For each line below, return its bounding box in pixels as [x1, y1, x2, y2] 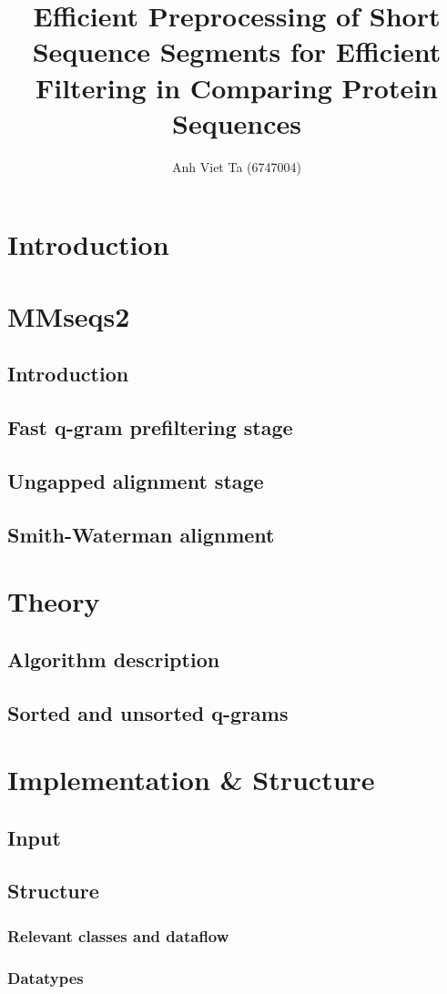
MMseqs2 [7, 297, 130, 334]
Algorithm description [7, 644, 220, 673]
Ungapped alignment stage [7, 466, 264, 494]
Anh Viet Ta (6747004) [172, 157, 301, 176]
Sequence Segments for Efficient [32, 33, 442, 70]
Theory [7, 583, 100, 620]
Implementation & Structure [7, 761, 375, 798]
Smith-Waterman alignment [7, 520, 275, 548]
